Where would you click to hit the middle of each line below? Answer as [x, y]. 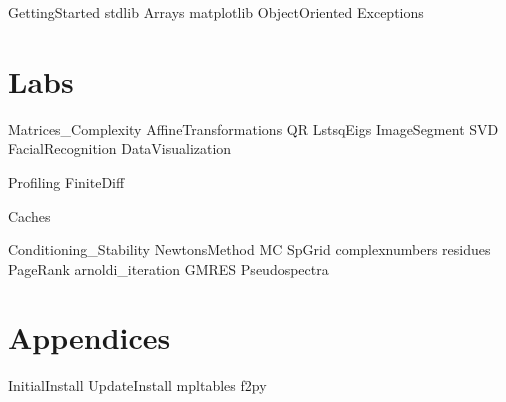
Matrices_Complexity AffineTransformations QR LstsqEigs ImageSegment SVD [253, 128]
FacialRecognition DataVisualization [120, 148]
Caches [29, 215]
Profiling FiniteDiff [66, 181]
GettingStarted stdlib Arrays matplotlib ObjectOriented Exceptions [216, 12]
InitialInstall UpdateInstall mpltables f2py [137, 385]
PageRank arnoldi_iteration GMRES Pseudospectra [168, 268]
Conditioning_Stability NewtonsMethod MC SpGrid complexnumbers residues [249, 249]
